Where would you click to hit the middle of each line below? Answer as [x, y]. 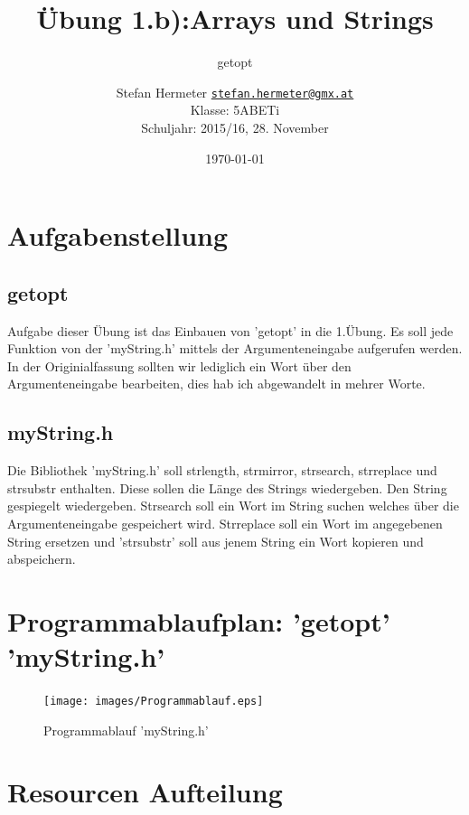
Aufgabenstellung [118, 235]
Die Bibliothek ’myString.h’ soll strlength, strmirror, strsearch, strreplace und [222, 470]
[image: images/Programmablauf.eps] [154, 701]
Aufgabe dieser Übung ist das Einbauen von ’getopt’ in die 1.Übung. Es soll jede [230, 330]
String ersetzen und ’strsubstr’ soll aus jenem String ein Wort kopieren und [216, 541]
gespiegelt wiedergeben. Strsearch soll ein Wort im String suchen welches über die [233, 506]
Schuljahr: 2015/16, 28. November [235, 127]
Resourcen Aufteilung [145, 792]
